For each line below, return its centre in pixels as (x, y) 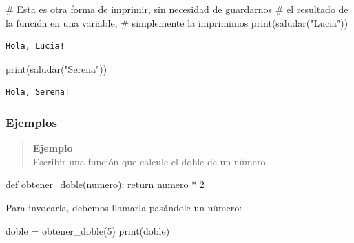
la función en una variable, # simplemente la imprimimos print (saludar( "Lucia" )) (177, 22)
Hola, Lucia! (35, 46)
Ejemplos (31, 122)
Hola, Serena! (38, 92)
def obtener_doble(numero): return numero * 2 (105, 184)
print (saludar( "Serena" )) (56, 68)
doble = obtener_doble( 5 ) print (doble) (88, 230)
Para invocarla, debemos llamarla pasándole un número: (124, 207)
